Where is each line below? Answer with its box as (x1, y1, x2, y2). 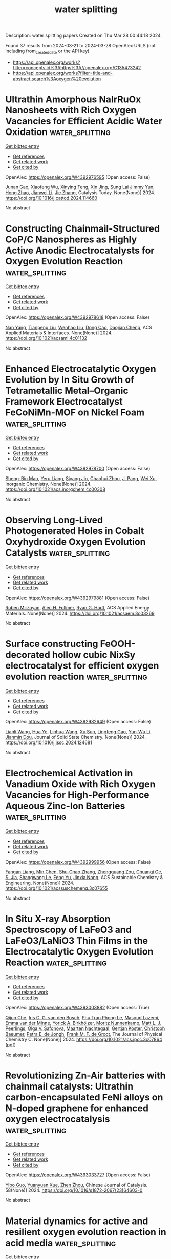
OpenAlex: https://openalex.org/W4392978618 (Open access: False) (5, 314, 150, 320)
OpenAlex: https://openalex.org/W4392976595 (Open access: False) (5, 174, 151, 180)
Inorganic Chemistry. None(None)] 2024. (5, 481, 92, 487)
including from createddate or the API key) (5, 48, 90, 55)
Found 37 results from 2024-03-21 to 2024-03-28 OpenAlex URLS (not (5, 43, 156, 49)
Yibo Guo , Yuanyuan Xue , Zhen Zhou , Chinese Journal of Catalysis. (5, 1182, 148, 1188)
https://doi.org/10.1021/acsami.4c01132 (5, 335, 88, 341)
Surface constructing (5, 638, 98, 650)
